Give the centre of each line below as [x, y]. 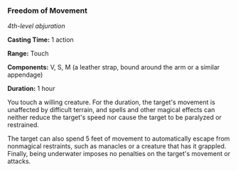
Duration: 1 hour [31, 89]
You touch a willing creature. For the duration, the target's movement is [111, 102]
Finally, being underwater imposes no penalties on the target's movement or [119, 154]
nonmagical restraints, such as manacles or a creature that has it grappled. [117, 146]
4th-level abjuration [36, 26]
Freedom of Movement [47, 11]
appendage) [25, 75]
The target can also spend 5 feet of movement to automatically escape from [119, 139]
